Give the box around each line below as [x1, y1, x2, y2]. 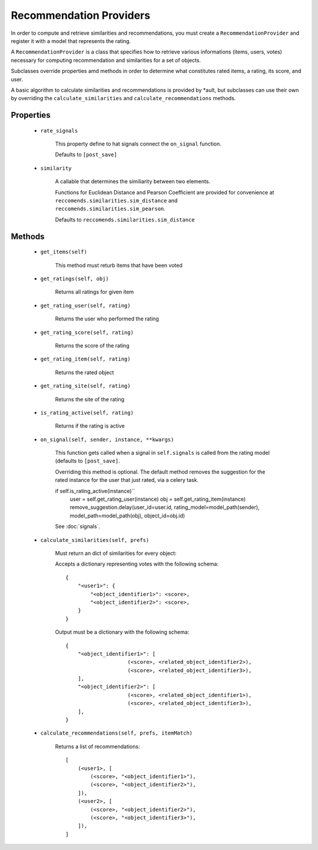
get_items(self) [40, 249, 88, 256]
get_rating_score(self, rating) [40, 329, 134, 336]
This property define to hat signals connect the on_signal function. [55, 140, 222, 147]
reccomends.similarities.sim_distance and [55, 197, 178, 204]
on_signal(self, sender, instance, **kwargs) [40, 436, 174, 443]
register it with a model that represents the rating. [11, 37, 131, 44]
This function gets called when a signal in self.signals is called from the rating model [55, 449, 270, 457]
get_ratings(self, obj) [40, 276, 109, 282]
